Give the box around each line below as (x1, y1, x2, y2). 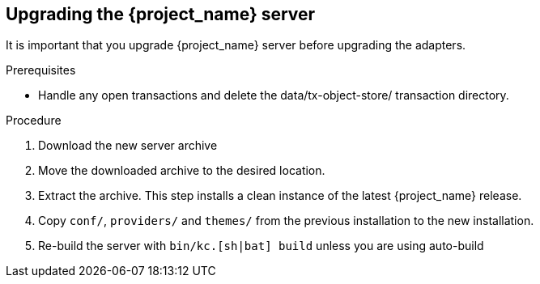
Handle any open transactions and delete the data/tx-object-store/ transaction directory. (38, 88, 509, 103)
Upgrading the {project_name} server (6, 4, 316, 24)
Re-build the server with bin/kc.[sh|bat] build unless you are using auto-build (38, 239, 484, 253)
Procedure (6, 113, 62, 128)
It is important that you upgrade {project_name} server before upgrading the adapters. (6, 38, 466, 53)
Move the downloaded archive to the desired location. (38, 163, 325, 178)
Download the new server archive (38, 138, 218, 153)
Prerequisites (6, 63, 76, 78)
